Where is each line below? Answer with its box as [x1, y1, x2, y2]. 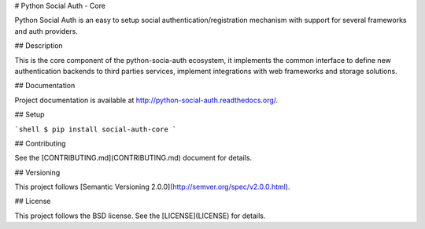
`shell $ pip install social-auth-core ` [14, 124, 177, 134]
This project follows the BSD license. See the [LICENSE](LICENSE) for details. [14, 211, 266, 220]
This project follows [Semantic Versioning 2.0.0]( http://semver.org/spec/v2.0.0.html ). [14, 182, 290, 192]
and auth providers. [14, 26, 78, 35]
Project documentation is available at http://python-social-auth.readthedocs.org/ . [14, 95, 279, 105]
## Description [14, 41, 63, 50]
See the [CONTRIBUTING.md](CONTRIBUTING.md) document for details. [14, 153, 252, 163]
